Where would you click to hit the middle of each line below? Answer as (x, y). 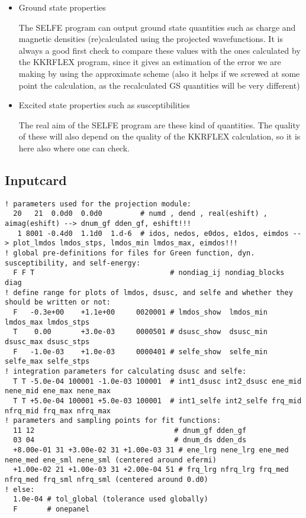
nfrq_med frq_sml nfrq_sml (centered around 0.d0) (107, 480)
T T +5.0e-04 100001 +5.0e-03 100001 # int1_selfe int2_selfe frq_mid (157, 401)
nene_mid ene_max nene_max (58, 391)
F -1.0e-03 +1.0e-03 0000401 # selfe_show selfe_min (140, 352)
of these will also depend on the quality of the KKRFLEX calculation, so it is (160, 136)
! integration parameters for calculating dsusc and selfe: (126, 371)
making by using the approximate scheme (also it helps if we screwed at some (159, 73)
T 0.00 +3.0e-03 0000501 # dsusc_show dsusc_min (140, 332)
